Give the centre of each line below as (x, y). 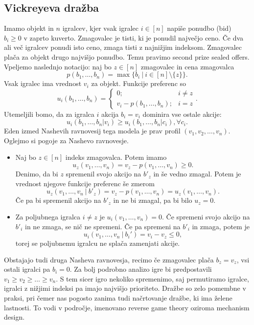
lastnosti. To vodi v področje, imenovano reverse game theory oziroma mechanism (127, 307)
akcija (110, 114)
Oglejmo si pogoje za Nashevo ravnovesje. (66, 140)
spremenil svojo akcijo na (104, 174)
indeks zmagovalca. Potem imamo (116, 157)
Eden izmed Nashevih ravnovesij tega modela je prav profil (92, 131)
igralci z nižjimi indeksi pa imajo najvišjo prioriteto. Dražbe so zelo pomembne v (125, 288)
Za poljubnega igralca (48, 216)
